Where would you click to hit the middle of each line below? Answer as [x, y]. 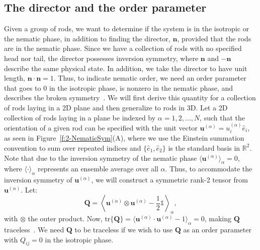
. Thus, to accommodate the [209, 169]
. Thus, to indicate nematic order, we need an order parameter [150, 78]
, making [218, 218]
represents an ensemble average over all [98, 169]
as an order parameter [217, 229]
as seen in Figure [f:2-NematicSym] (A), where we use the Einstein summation [124, 138]
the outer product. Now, [65, 218]
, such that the [223, 117]
